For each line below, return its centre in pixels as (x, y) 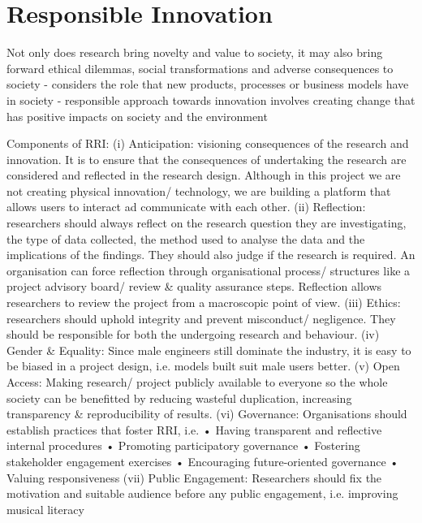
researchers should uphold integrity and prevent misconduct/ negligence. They (201, 318)
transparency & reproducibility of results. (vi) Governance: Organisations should (207, 414)
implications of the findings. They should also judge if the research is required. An (211, 255)
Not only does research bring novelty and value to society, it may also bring (195, 52)
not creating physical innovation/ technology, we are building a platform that (199, 190)
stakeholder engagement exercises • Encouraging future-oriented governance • (203, 461)
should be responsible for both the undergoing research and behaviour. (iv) (193, 334)
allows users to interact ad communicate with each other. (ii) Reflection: (186, 207)
